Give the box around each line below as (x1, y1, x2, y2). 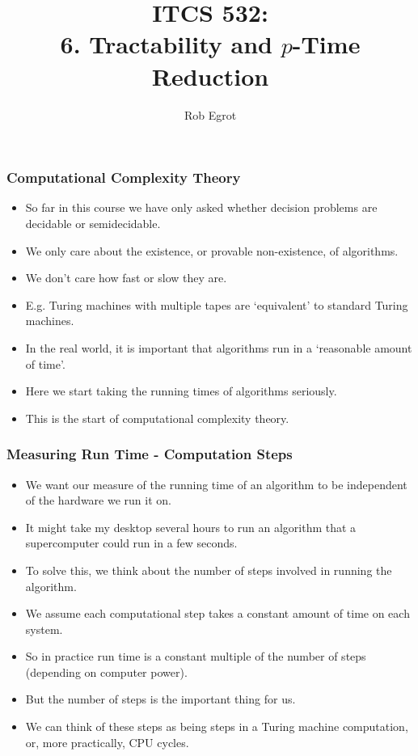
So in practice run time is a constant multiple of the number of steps (25, 648, 366, 665)
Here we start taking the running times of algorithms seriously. (25, 382, 337, 399)
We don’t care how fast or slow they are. (25, 269, 227, 286)
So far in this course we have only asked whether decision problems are (25, 199, 378, 216)
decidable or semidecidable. (25, 214, 161, 231)
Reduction (151, 59, 269, 92)
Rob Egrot (184, 106, 237, 123)
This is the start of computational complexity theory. (25, 409, 289, 426)
